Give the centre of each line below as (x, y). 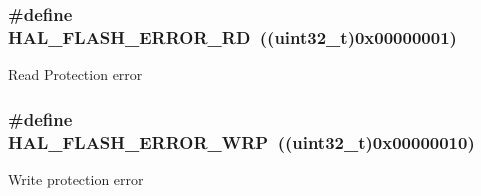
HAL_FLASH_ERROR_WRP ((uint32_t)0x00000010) (241, 141)
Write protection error (76, 178)
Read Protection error (75, 74)
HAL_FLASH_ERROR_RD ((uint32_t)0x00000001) (232, 36)
